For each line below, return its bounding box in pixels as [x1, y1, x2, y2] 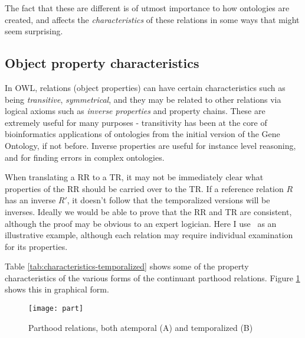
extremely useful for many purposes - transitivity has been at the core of [5, 116, 267, 128]
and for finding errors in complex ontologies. [5, 151, 165, 163]
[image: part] [28, 304, 84, 313]
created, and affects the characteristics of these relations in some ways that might [5, 13, 300, 25]
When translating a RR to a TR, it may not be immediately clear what [5, 171, 264, 183]
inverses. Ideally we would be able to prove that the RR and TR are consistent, [5, 205, 292, 217]
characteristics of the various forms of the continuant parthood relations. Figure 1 [5, 271, 300, 284]
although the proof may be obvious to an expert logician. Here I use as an [5, 217, 277, 229]
